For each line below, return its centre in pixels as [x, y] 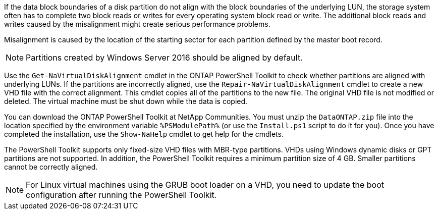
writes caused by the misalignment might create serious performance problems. [137, 24]
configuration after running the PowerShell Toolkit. [121, 195]
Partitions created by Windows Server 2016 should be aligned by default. [164, 58]
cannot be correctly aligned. [51, 167]
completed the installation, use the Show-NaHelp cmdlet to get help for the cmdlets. [144, 134]
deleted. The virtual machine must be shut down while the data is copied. [126, 101]
